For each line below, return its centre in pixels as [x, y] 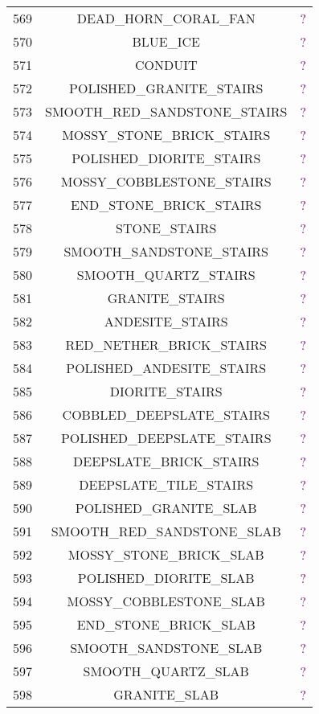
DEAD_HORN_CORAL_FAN [166, 18]
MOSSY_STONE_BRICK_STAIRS [166, 135]
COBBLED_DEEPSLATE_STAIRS [166, 414]
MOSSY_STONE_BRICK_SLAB [166, 554]
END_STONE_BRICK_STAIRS [166, 205]
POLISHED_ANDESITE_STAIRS [166, 368]
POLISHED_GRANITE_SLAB [166, 508]
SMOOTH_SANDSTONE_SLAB [166, 648]
